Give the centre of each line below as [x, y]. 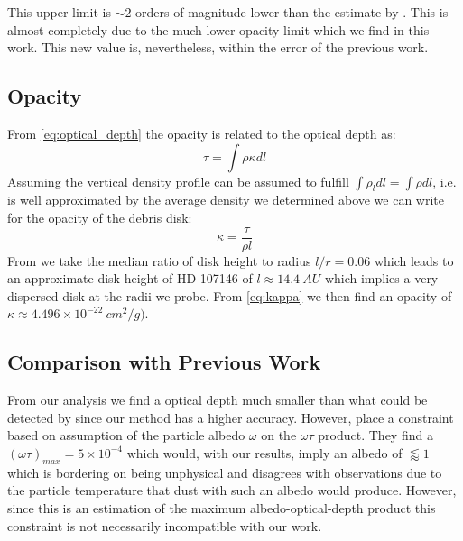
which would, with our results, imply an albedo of [264, 452]
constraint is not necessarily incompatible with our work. [165, 525]
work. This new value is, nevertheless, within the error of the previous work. [218, 47]
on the [279, 435]
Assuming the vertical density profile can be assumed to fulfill [178, 181]
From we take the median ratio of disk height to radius [159, 260]
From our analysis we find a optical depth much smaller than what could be [218, 400]
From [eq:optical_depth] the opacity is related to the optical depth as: [202, 133]
